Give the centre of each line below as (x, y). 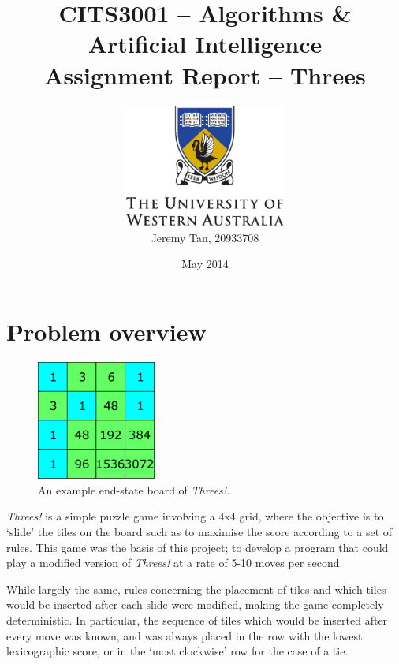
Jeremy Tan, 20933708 (205, 237)
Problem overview (106, 331)
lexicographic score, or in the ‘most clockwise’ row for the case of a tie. (177, 651)
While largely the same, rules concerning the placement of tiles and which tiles (196, 589)
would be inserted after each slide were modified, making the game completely (195, 604)
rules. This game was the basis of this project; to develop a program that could (198, 547)
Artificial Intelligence (205, 44)
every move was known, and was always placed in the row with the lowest (185, 635)
